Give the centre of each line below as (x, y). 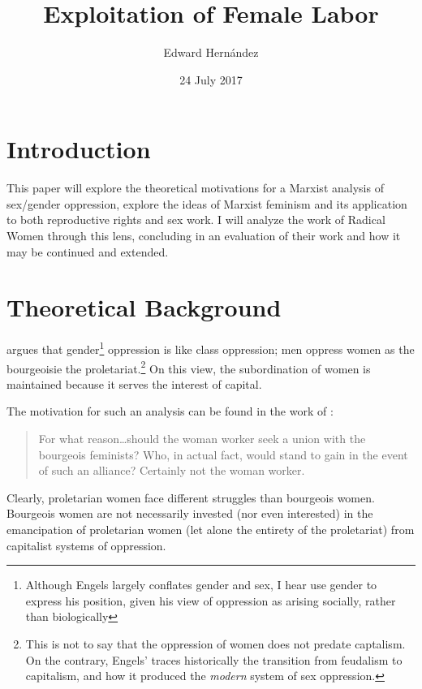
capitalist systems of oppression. (86, 545)
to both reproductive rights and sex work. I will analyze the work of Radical (196, 220)
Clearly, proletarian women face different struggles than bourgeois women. (191, 497)
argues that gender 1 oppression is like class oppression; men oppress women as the (211, 348)
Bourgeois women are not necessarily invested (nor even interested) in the (190, 513)
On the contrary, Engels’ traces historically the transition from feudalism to (214, 659)
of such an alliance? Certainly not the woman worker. (172, 470)
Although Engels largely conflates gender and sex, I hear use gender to (201, 585)
